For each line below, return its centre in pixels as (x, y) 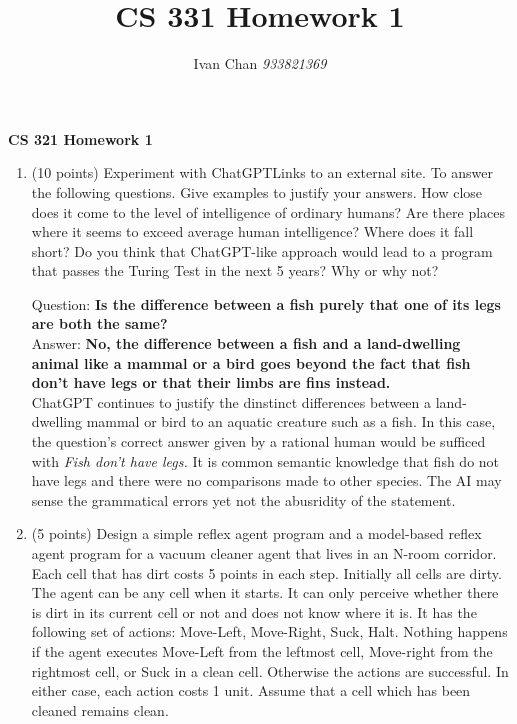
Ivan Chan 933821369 (260, 63)
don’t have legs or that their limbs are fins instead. (211, 382)
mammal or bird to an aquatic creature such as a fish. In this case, (291, 421)
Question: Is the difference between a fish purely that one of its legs (266, 303)
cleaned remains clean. (100, 709)
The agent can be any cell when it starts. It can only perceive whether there (265, 592)
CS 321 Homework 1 (80, 138)
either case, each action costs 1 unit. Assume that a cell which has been (251, 690)
